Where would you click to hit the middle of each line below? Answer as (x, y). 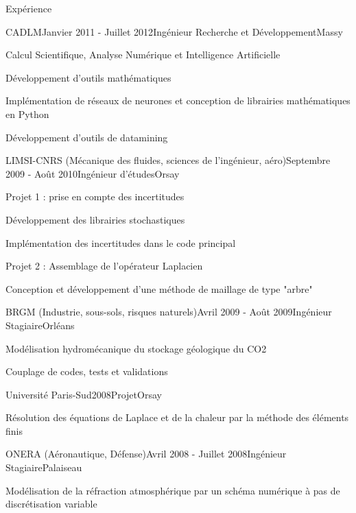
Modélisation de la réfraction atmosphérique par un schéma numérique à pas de (173, 490)
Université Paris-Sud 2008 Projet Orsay (84, 394)
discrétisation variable (51, 504)
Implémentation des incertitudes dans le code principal (121, 242)
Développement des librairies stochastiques (95, 219)
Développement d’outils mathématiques (88, 77)
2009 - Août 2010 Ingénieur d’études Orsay (93, 173)
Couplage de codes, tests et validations (87, 371)
